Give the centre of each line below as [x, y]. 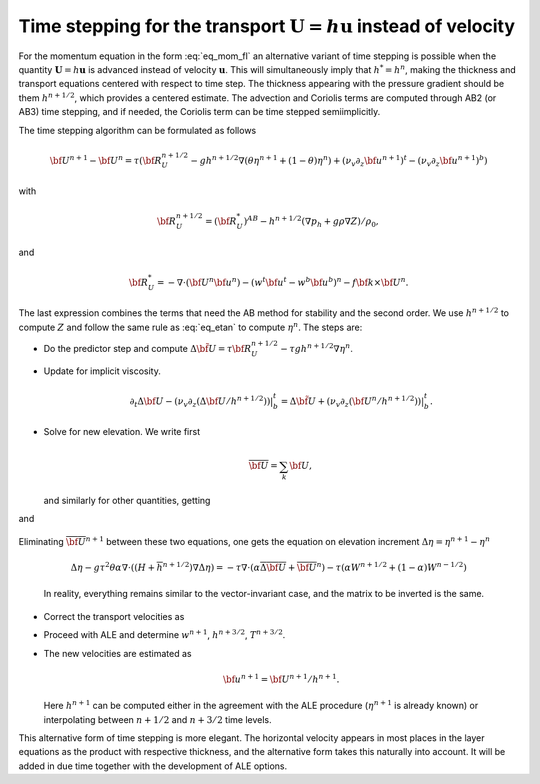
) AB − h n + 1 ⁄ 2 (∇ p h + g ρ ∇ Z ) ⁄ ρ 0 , [311, 221]
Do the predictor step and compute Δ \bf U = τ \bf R [147, 348]
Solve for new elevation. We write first [121, 432]
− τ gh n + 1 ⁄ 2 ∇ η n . [317, 347]
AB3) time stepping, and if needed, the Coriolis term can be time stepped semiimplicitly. [199, 112]
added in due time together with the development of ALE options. [153, 766]
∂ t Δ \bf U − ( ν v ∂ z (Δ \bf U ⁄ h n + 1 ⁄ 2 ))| [201, 401]
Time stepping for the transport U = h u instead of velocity [266, 26]
